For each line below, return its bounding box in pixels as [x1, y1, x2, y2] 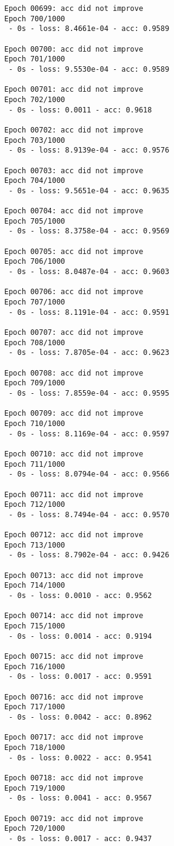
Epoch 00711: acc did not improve [4, 490, 144, 499]
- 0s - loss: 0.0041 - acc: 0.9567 [8, 794, 152, 803]
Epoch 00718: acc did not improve [4, 773, 144, 782]
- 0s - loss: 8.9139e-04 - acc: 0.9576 [8, 146, 170, 155]
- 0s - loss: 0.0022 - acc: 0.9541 [8, 753, 152, 762]
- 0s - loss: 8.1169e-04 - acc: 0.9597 [8, 429, 170, 438]
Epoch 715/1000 [4, 622, 65, 631]
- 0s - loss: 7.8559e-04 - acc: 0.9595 [8, 388, 170, 397]
